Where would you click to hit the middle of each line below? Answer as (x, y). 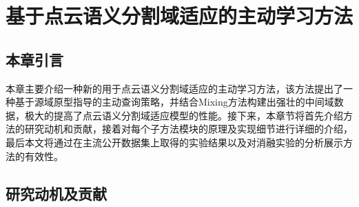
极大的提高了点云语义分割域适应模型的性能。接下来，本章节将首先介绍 (184, 115)
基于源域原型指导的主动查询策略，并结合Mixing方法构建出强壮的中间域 (174, 102)
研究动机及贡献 (56, 193)
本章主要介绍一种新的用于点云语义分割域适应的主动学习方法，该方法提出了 (174, 88)
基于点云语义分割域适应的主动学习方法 (179, 16)
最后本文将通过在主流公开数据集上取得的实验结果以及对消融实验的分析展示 (174, 142)
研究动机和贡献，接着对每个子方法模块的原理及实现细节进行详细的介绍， (188, 129)
